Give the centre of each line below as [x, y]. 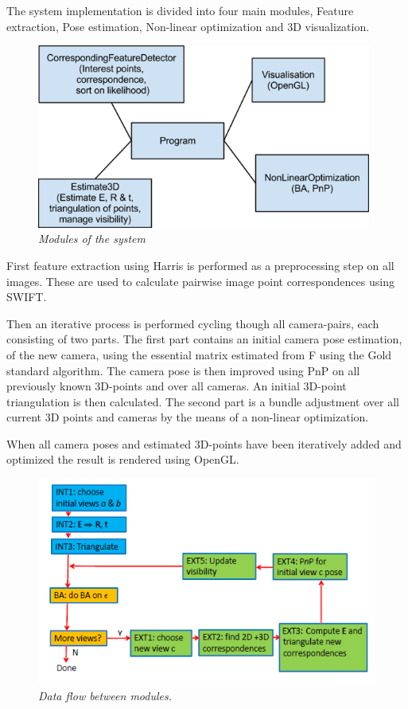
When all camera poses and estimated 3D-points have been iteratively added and [204, 443]
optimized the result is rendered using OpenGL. [123, 459]
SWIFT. [27, 297]
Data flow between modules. [105, 696]
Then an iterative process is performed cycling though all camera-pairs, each [193, 323]
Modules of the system [92, 239]
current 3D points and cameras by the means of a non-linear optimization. [188, 417]
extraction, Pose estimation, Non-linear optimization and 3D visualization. [188, 26]
